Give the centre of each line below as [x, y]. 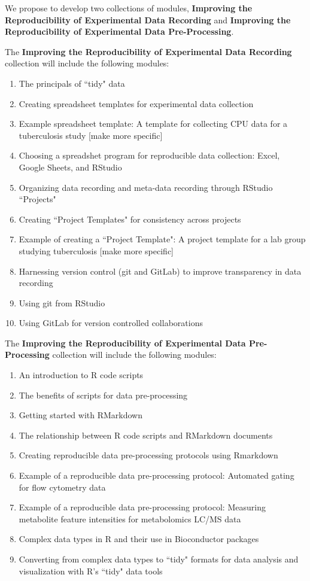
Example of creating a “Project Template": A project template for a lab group [162, 239]
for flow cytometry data [62, 487]
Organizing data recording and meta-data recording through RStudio [146, 187]
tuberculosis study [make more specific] [91, 135]
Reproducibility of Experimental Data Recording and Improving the [148, 19]
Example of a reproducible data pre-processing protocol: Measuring [142, 507]
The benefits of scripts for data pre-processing [103, 395]
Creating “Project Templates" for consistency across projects [130, 219]
